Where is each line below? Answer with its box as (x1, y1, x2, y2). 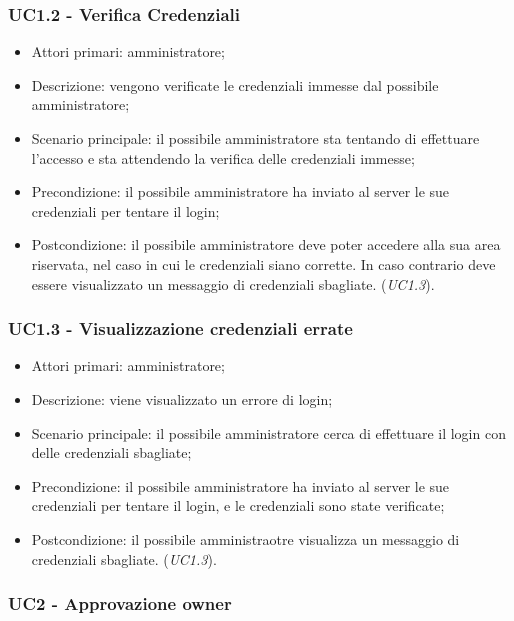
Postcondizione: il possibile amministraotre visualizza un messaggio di (31, 528, 460, 549)
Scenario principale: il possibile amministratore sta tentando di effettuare (31, 128, 480, 148)
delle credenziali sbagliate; (31, 442, 192, 463)
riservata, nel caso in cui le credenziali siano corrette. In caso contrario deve (31, 253, 496, 274)
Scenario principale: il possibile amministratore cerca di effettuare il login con (31, 422, 506, 443)
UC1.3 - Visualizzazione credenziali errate (8, 316, 353, 341)
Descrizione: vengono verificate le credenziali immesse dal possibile (31, 74, 439, 95)
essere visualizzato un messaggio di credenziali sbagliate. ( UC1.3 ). (31, 273, 435, 294)
